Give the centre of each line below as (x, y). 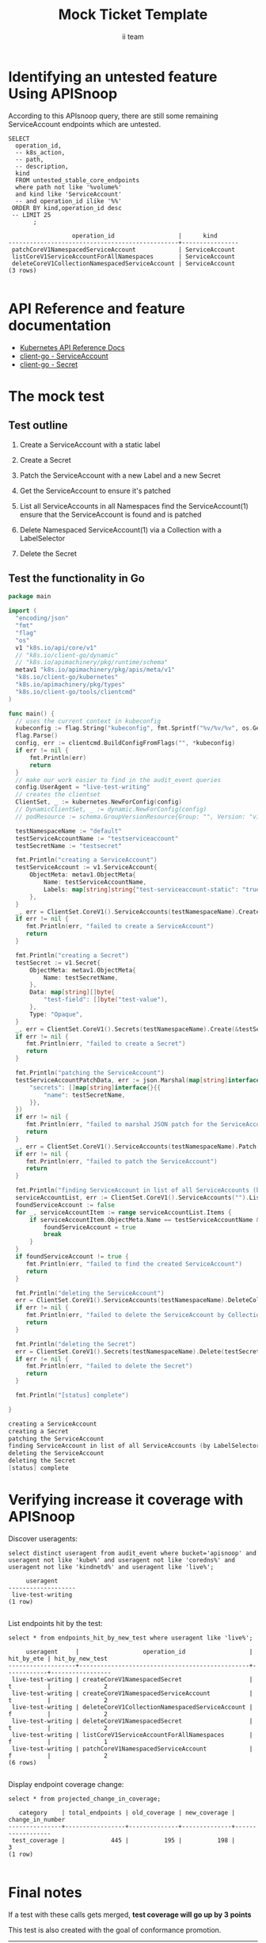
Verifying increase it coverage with (126, 1500)
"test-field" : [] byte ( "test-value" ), (106, 1000)
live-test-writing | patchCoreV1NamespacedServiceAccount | (132, 1749)
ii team (133, 36)
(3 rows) (23, 270)
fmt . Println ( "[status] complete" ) (72, 1395)
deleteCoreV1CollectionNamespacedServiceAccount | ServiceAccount (123, 263)
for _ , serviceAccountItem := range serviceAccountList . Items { (123, 1212)
